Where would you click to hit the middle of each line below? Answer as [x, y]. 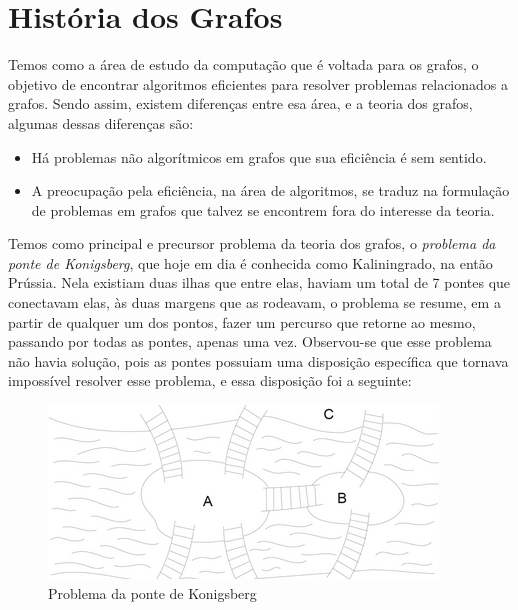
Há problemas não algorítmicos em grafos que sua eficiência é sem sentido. [259, 156]
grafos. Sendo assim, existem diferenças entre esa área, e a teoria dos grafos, [240, 103]
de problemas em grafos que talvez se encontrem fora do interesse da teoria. [263, 209]
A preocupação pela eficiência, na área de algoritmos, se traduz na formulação [270, 190]
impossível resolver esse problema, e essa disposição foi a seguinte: [210, 380]
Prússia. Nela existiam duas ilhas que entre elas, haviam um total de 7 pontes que [259, 282]
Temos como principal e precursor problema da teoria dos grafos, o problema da [252, 243]
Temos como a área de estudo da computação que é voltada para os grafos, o [243, 64]
